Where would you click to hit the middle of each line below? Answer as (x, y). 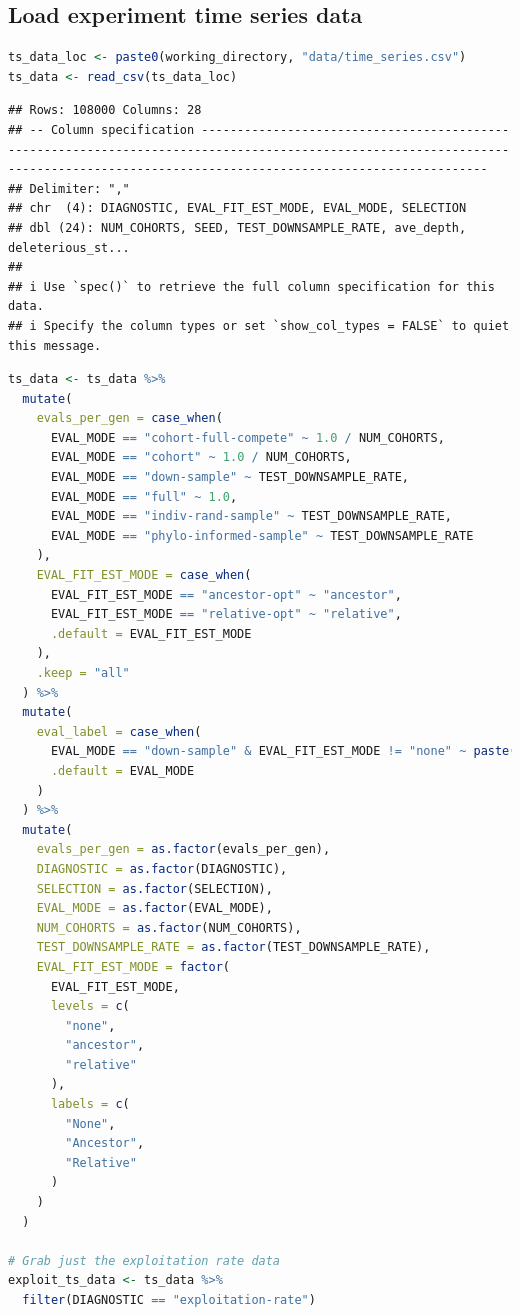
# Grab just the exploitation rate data (144, 1260)
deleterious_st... (69, 247)
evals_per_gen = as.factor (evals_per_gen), (183, 849)
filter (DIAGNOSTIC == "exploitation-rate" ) (169, 1300)
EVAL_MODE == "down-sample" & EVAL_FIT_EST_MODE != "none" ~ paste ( (283, 751)
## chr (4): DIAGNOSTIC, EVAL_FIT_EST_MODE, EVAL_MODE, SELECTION (237, 208)
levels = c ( (90, 1006)
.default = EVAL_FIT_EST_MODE (151, 633)
